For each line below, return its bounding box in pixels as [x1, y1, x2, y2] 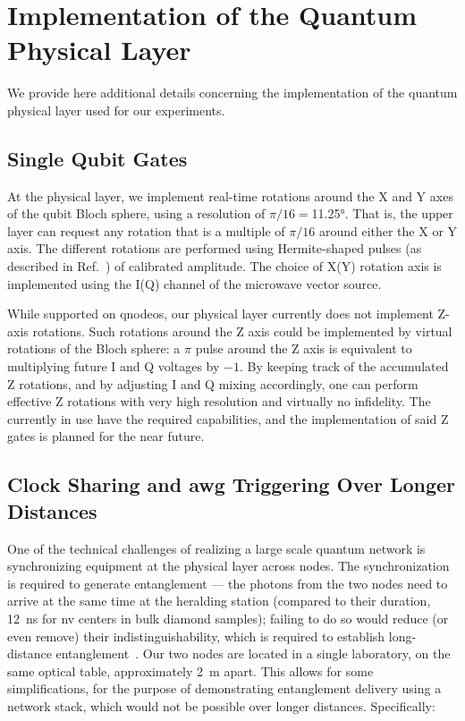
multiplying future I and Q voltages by [7, 357, 220, 376]
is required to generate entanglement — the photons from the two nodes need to [7, 573, 448, 592]
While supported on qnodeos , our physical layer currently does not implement [7, 304, 434, 323]
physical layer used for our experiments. [7, 100, 225, 119]
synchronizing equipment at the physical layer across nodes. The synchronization [7, 556, 450, 575]
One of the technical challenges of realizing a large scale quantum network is [7, 539, 426, 557]
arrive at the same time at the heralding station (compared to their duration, [7, 591, 431, 610]
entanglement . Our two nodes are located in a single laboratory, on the [55, 644, 451, 663]
